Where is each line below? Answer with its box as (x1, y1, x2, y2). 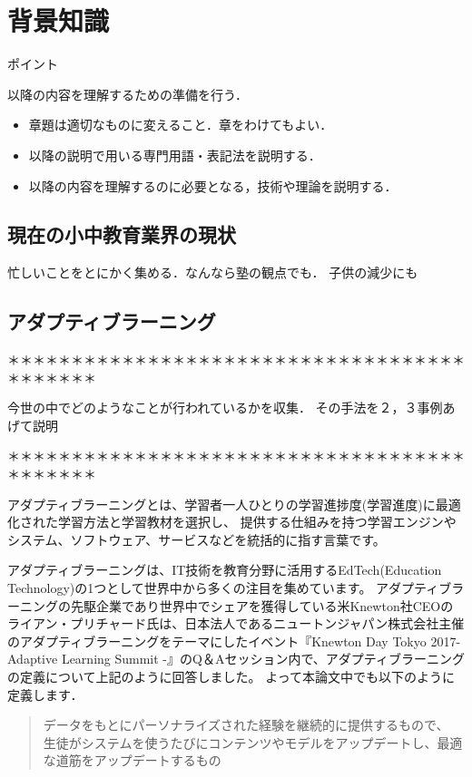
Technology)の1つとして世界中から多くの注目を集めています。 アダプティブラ (7, 578, 465, 597)
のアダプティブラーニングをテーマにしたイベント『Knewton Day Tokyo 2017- (7, 631, 461, 650)
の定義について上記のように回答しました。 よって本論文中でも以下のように (7, 667, 456, 685)
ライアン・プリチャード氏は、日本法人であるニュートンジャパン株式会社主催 (7, 614, 465, 633)
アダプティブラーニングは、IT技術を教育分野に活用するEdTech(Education (7, 560, 442, 579)
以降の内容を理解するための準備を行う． (7, 84, 248, 103)
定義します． (7, 685, 84, 704)
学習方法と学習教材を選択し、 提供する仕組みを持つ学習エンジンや (57, 512, 457, 531)
